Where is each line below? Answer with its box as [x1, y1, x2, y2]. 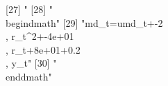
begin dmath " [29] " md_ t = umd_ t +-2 [6, 15, 163, 30]
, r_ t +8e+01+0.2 [6, 42, 81, 56]
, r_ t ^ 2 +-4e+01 [6, 29, 74, 43]
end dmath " [6, 69, 52, 83]
